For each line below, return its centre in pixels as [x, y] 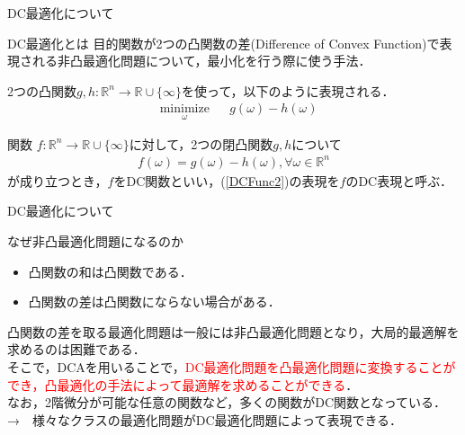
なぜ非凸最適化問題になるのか [95, 240]
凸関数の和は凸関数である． [110, 271]
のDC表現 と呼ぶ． [399, 180]
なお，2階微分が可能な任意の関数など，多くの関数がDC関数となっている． [227, 402]
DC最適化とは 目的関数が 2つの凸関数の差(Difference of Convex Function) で [224, 43]
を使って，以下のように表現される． [288, 90]
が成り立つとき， [58, 180]
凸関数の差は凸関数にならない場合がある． [154, 302]
